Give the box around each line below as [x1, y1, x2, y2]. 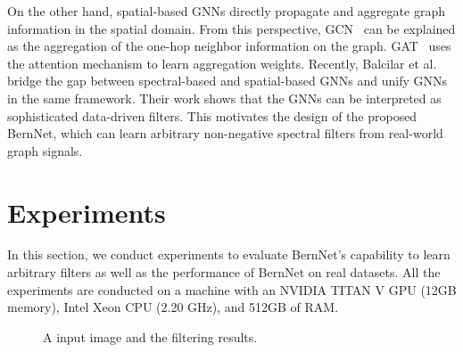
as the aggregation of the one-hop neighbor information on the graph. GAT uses [7, 37, 451, 55]
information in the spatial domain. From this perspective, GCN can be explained [7, 19, 456, 37]
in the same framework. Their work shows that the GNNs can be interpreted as [7, 88, 442, 107]
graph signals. [7, 141, 83, 160]
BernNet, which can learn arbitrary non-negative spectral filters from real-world [7, 124, 443, 143]
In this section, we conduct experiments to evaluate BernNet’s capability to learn [7, 245, 451, 264]
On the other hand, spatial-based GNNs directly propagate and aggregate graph [7, 2, 445, 20]
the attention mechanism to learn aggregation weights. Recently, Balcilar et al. [7, 53, 437, 72]
